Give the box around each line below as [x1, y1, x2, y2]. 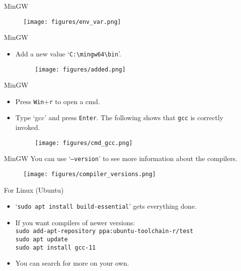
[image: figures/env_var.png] [23, 18, 121, 25]
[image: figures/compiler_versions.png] [23, 170, 156, 178]
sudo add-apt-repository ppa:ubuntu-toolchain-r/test [15, 228, 193, 235]
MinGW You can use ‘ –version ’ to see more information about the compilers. [4, 153, 238, 163]
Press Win [15, 96, 44, 106]
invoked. [15, 122, 40, 132]
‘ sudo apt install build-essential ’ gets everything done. [15, 201, 197, 211]
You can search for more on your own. [15, 258, 129, 268]
